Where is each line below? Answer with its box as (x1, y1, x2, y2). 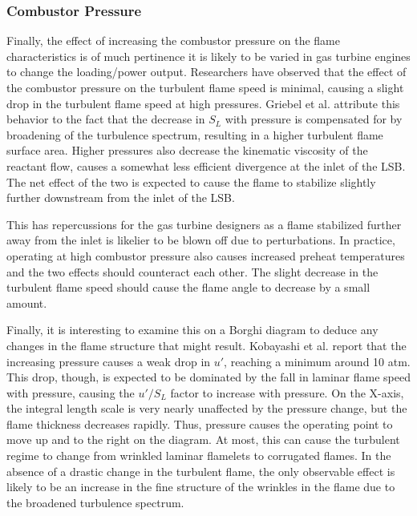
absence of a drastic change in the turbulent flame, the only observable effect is (6, 462, 395, 479)
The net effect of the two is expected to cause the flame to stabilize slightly (6, 173, 376, 190)
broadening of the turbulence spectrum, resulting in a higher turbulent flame (6, 126, 383, 143)
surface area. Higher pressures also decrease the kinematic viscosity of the (6, 142, 368, 159)
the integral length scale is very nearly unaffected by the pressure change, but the (6, 400, 407, 417)
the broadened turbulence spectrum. (6, 494, 184, 510)
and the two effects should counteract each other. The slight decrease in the (6, 263, 379, 280)
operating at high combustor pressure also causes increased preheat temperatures (6, 247, 405, 264)
